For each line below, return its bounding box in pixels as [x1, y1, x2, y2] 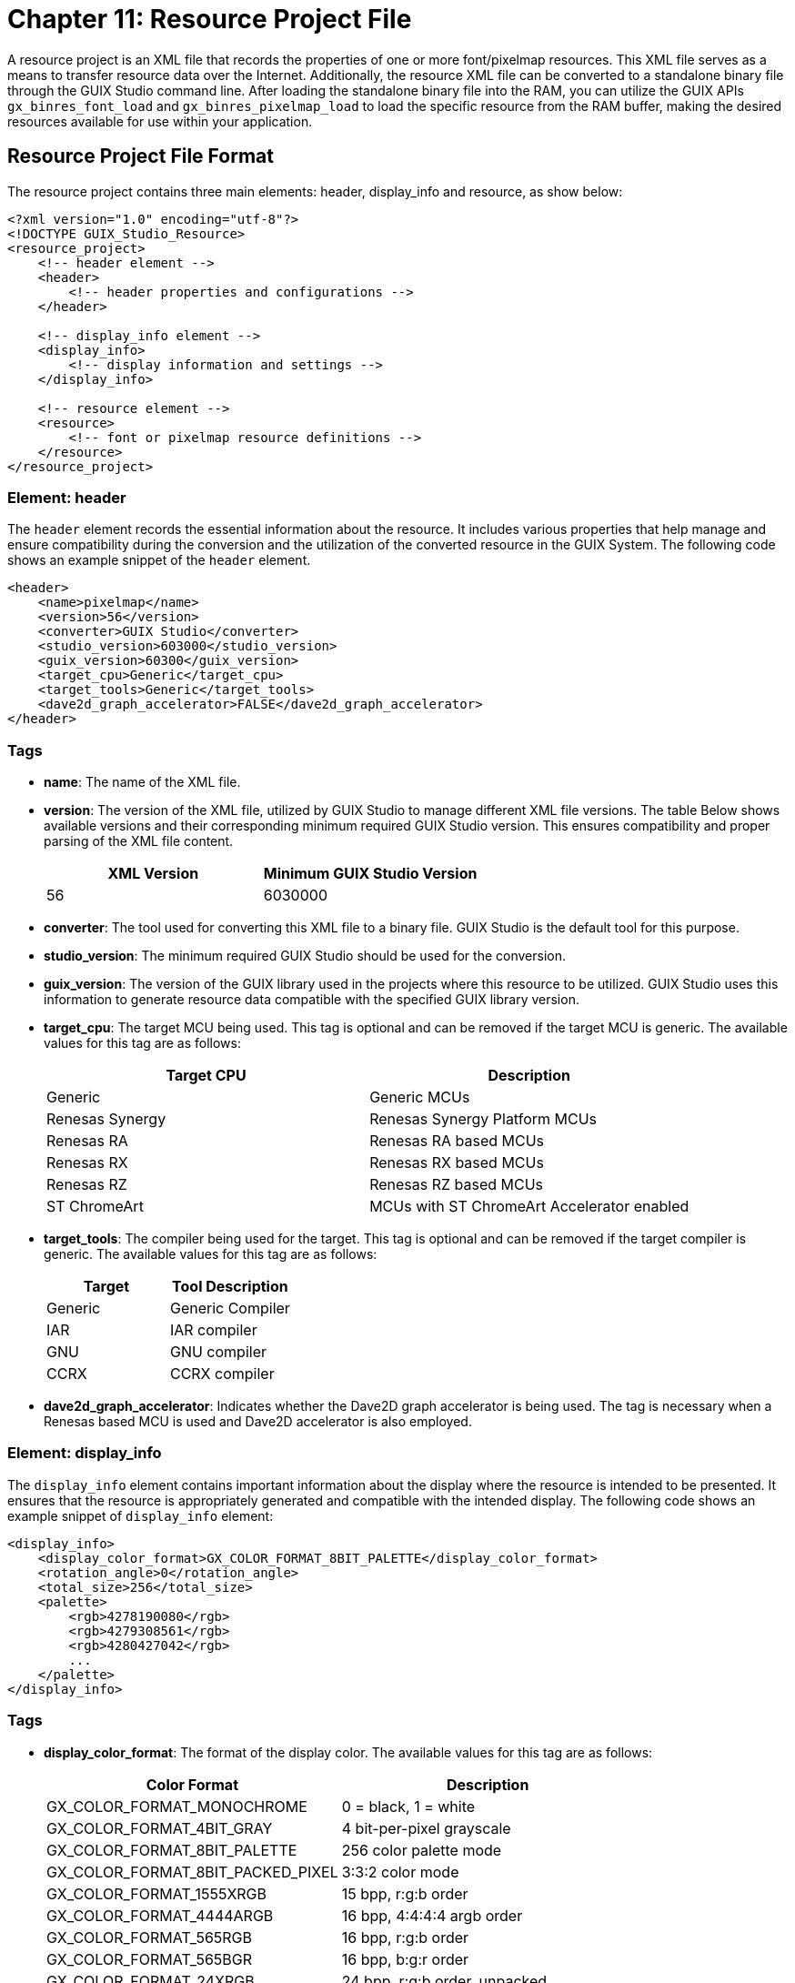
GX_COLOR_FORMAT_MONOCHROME [46, 1797, 307, 1816]
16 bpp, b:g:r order [341, 1949, 469, 1968]
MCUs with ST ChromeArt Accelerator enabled [369, 1197, 689, 1216]
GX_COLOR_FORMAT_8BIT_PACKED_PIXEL [46, 1862, 338, 1881]
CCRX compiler [169, 1364, 275, 1384]
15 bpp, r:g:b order [341, 1884, 468, 1903]
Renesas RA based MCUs [369, 1132, 545, 1151]
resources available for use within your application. [7, 113, 313, 129]
